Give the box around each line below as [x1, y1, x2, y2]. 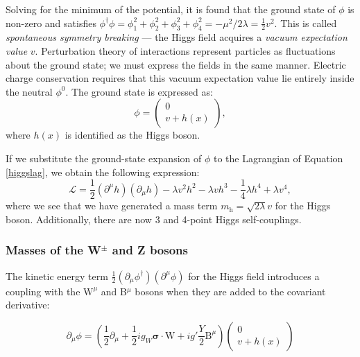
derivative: [6, 297, 50, 312]
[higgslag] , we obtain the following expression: [6, 164, 200, 179]
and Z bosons [112, 241, 188, 259]
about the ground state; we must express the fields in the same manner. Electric [6, 57, 346, 71]
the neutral [6, 84, 53, 98]
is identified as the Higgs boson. [65, 128, 200, 142]
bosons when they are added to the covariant [135, 284, 326, 298]
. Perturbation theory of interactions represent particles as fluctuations [35, 43, 336, 58]
